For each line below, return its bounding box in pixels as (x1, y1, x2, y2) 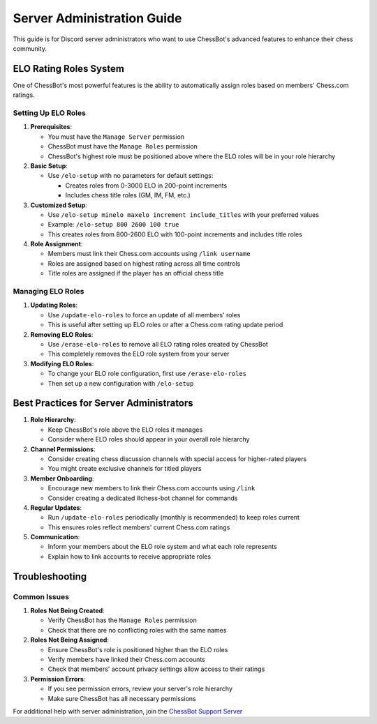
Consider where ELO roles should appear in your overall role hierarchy (47, 435, 250, 444)
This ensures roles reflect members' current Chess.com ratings (47, 523, 230, 531)
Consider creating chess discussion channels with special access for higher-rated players (47, 454, 307, 463)
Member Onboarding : (30, 474, 94, 483)
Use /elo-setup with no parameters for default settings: (47, 172, 214, 180)
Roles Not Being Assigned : (30, 635, 110, 644)
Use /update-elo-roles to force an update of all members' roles (47, 310, 241, 319)
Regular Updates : (30, 503, 82, 512)
